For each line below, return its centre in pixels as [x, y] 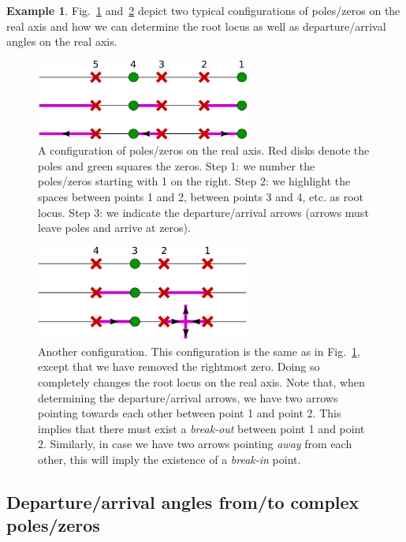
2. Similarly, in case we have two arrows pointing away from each [195, 444]
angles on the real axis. [62, 41]
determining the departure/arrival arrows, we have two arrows [188, 397]
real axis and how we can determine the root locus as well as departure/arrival [196, 26]
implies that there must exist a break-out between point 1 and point [201, 428]
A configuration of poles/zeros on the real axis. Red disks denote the [204, 150]
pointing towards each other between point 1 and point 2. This [190, 413]
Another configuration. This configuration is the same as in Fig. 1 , [199, 351]
